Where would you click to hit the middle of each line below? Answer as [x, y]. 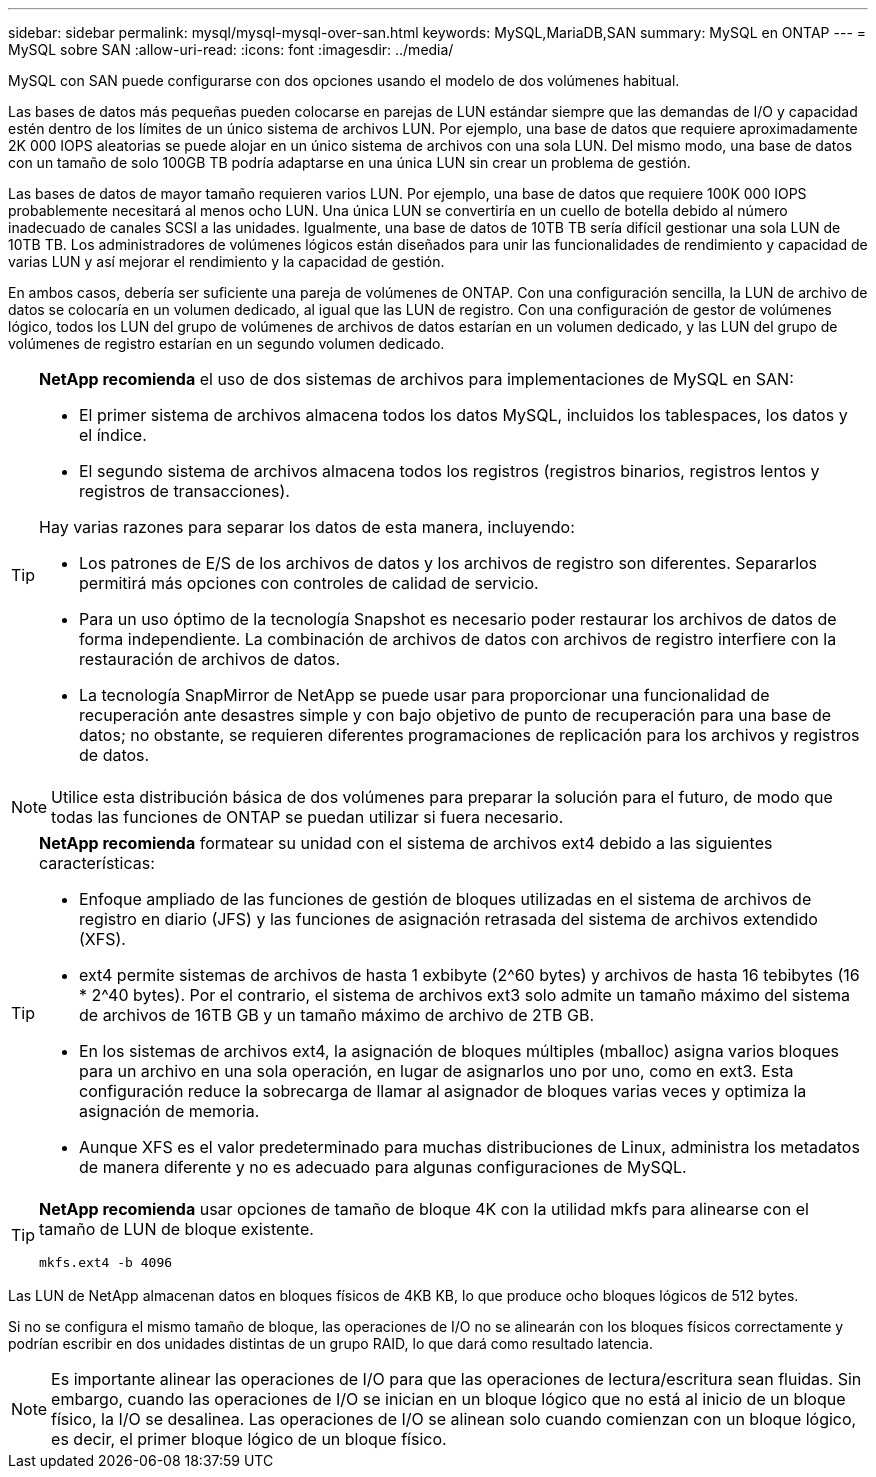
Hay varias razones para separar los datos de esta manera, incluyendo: [307, 527]
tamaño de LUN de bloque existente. [176, 1229]
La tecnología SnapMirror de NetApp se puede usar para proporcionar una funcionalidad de [424, 695]
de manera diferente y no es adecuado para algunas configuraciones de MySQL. [383, 1167]
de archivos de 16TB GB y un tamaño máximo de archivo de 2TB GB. [337, 1015]
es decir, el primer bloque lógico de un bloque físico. [249, 1439]
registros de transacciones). [184, 491]
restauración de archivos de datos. [210, 659]
